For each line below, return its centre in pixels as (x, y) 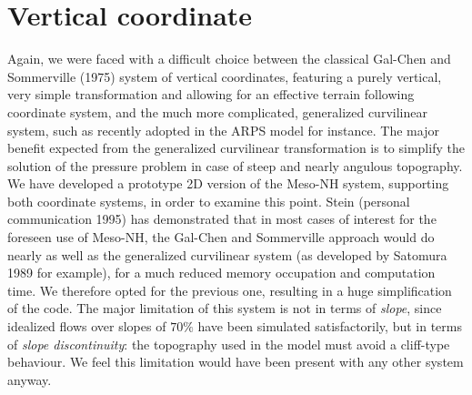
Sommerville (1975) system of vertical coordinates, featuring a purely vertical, (225, 76)
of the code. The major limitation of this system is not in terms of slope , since (225, 308)
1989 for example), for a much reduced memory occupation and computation (221, 273)
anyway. (30, 379)
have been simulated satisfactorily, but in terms (330, 326)
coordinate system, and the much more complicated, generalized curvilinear (217, 111)
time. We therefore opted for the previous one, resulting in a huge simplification (230, 290)
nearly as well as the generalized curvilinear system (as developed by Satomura (227, 254)
